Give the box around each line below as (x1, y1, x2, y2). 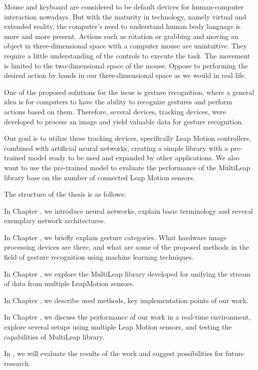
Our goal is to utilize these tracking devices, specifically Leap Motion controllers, (4, 133, 251, 143)
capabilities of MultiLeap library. (4, 331, 105, 342)
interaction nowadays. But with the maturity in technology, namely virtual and (4, 11, 247, 21)
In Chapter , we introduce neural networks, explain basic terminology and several (4, 205, 253, 216)
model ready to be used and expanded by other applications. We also (28, 152, 240, 163)
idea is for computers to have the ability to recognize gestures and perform (4, 96, 233, 107)
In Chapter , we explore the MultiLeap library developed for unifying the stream (4, 268, 251, 279)
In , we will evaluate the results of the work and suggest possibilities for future (4, 348, 244, 359)
